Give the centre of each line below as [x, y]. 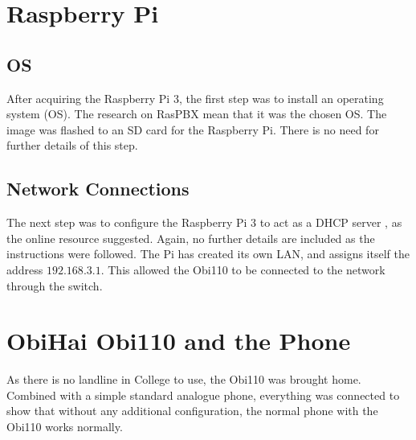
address [25, 269]
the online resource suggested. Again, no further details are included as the [191, 238]
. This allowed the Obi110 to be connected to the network [243, 269]
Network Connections [98, 189]
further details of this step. [72, 145]
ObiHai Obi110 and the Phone [179, 341]
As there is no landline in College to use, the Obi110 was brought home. [184, 379]
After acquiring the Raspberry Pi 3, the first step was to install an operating [195, 98]
